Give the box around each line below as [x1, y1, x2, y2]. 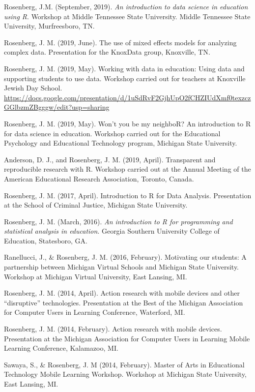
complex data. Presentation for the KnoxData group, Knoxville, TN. [4, 47, 210, 57]
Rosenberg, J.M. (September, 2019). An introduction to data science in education [4, 1, 248, 11]
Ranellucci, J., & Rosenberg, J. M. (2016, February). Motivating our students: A [4, 252, 247, 262]
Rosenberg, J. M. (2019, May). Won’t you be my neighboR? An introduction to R [4, 118, 251, 128]
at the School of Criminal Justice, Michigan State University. [4, 200, 188, 210]
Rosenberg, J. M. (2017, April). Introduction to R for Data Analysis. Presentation [4, 190, 252, 200]
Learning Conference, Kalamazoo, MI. [4, 343, 118, 353]
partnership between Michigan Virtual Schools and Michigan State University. [4, 262, 239, 272]
